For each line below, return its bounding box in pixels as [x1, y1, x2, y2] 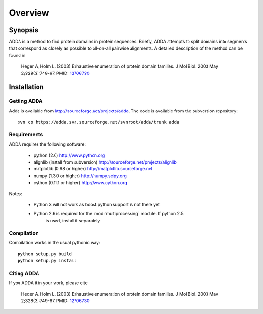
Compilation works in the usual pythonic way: [9, 240, 100, 245]
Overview [9, 7, 49, 18]
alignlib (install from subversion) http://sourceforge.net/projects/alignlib [33, 159, 177, 165]
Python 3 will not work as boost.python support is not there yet [33, 202, 160, 208]
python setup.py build [18, 251, 72, 257]
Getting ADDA [9, 98, 43, 105]
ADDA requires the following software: [9, 141, 86, 147]
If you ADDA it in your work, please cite [9, 280, 88, 286]
